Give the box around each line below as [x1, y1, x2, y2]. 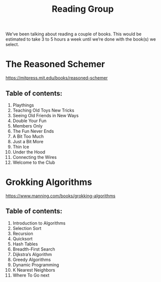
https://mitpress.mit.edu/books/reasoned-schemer [5, 75, 108, 81]
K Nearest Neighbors [12, 267, 55, 273]
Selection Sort [12, 225, 42, 231]
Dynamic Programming [12, 261, 59, 268]
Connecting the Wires [12, 154, 57, 160]
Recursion [12, 231, 33, 236]
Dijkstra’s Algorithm [12, 251, 52, 257]
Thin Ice [12, 144, 29, 150]
